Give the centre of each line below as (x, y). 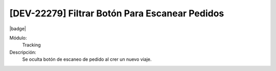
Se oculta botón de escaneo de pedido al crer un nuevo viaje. (87, 59)
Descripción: (23, 52)
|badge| (18, 29)
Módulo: (18, 38)
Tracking (31, 45)
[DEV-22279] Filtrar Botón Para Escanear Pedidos (117, 13)
